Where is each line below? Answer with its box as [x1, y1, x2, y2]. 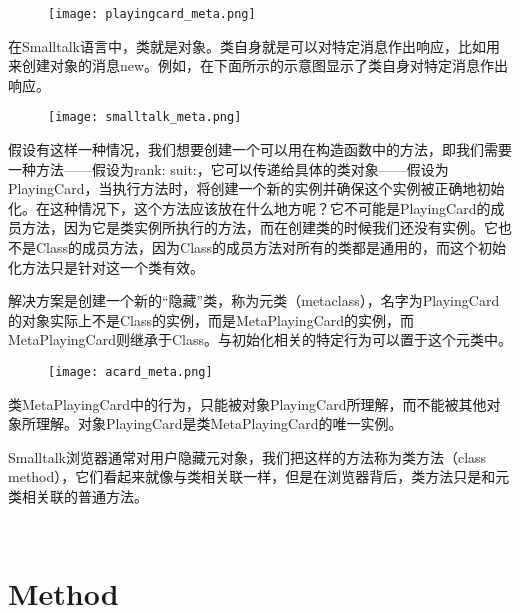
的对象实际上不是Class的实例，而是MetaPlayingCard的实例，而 [8, 309, 415, 330]
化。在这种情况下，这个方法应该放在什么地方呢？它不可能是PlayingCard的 [8, 197, 491, 218]
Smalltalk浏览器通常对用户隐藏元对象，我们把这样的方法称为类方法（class [8, 446, 487, 467]
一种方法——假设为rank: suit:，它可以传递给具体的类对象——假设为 [8, 158, 449, 179]
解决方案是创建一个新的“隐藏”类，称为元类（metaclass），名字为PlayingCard [8, 290, 500, 311]
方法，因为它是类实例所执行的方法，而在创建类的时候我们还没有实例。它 [21, 217, 498, 238]
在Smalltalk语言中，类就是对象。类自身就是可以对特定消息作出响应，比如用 [8, 35, 500, 56]
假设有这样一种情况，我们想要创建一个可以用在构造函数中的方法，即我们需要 [8, 139, 512, 160]
